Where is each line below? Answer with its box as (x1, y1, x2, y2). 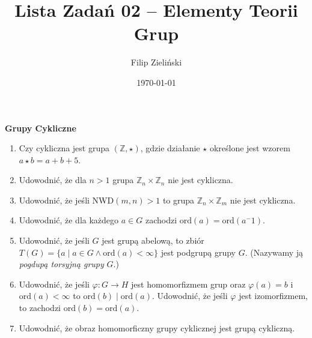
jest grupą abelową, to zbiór (102, 234, 204, 247)
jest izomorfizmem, (239, 289, 308, 302)
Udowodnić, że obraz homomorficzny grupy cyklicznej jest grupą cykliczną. (19, 321, 295, 334)
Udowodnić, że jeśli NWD (19, 193, 114, 206)
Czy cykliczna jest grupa (19, 142, 110, 154)
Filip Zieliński (130, 56, 182, 68)
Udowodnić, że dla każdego (19, 214, 119, 226)
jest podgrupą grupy (161, 246, 236, 258)
